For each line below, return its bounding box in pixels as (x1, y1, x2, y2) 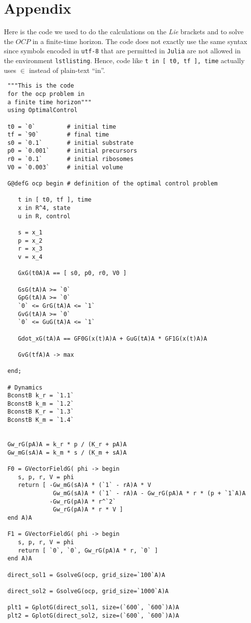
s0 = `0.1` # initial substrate (7, 139, 134, 146)
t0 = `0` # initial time (7, 123, 116, 130)
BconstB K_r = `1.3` (7, 408, 74, 415)
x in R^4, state (18, 205, 71, 212)
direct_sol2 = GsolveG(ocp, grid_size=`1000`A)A (7, 587, 169, 595)
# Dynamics (7, 384, 43, 391)
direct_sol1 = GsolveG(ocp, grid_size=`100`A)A (7, 571, 165, 578)
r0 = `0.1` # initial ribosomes (7, 156, 134, 163)
